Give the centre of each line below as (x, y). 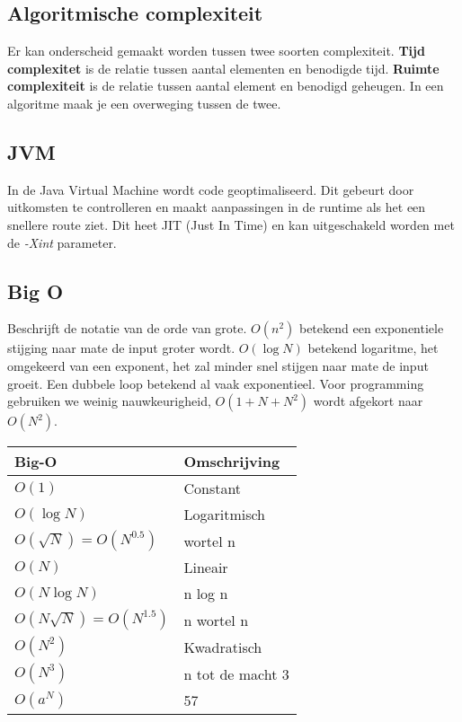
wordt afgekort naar (368, 401)
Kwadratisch (223, 647)
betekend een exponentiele (371, 328)
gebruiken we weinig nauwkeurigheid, (109, 401)
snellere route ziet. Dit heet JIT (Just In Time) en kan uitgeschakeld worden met (231, 224)
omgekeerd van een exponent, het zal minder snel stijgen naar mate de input (218, 365)
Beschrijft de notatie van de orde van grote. (127, 328)
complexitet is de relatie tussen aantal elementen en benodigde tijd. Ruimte (223, 68)
